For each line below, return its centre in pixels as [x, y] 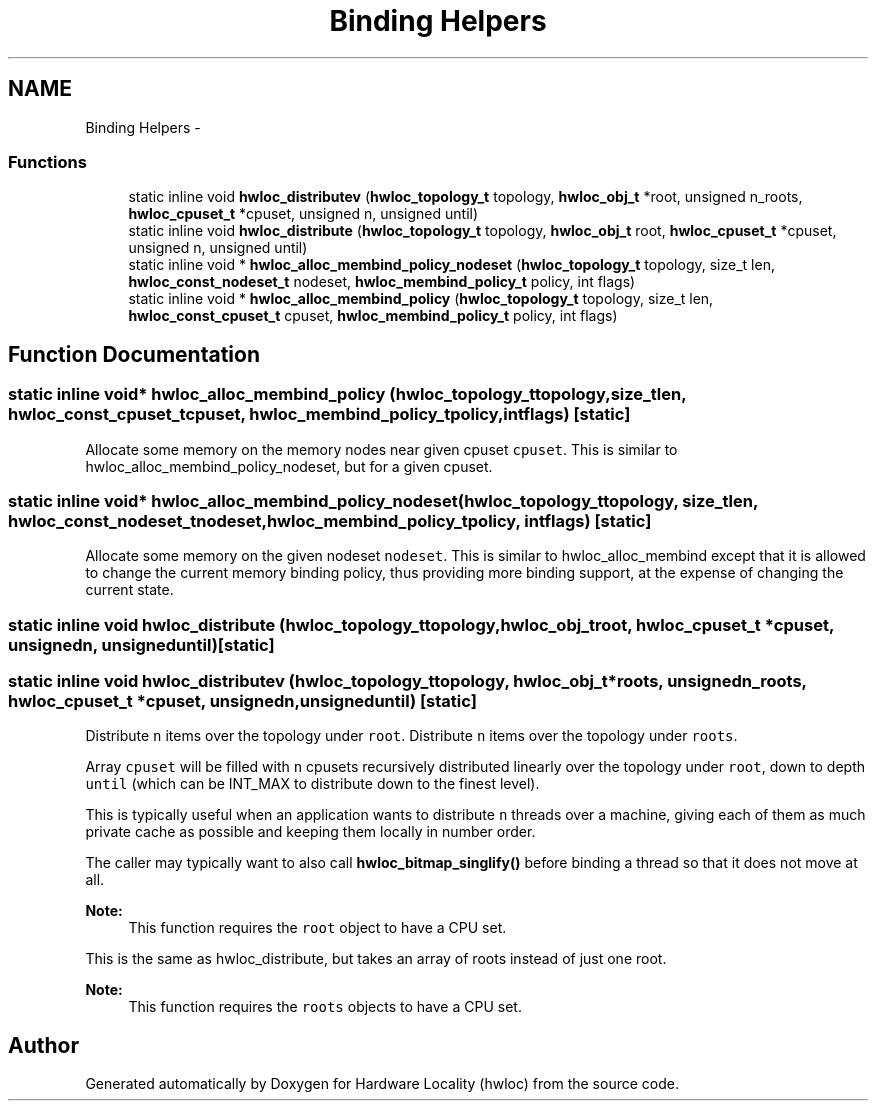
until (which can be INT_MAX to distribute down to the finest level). [312, 784]
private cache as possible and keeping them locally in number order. [310, 832]
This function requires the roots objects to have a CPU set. [325, 1007]
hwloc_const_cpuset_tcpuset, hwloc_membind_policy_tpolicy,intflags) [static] [319, 414]
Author [43, 1045]
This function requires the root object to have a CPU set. [317, 928]
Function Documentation [134, 354]
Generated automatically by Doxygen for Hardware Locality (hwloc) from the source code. [382, 1084]
